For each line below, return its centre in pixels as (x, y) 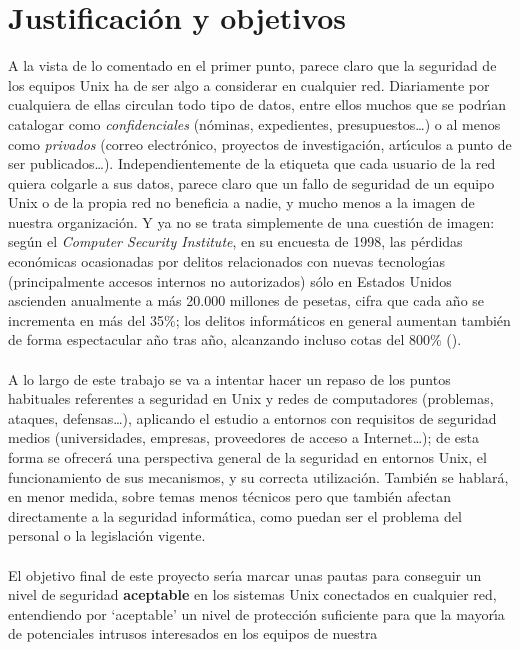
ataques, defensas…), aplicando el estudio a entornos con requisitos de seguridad (252, 417)
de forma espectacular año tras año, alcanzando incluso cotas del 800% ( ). (235, 339)
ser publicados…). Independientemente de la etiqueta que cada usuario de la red (252, 163)
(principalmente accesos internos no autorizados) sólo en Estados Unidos (230, 280)
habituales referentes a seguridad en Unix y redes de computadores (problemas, (251, 398)
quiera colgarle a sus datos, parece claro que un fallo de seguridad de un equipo (251, 182)
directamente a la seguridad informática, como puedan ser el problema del (235, 515)
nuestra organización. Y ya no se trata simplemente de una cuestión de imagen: (251, 221)
